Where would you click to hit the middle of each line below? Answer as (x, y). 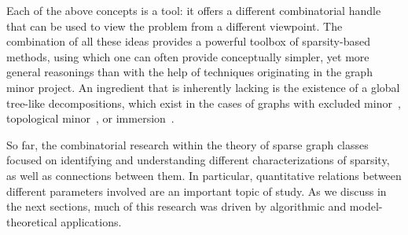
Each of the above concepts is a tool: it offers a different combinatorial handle (194, 10)
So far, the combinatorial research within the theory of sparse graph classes (187, 144)
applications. (91, 221)
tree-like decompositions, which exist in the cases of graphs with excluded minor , (204, 103)
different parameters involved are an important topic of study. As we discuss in (197, 191)
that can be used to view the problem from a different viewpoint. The (175, 26)
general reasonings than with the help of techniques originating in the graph (189, 72)
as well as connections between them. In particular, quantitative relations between (204, 175)
